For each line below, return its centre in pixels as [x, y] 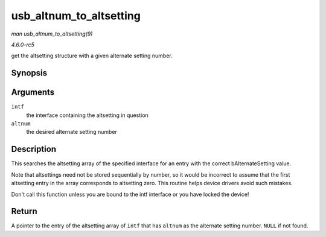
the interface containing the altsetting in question [88, 115]
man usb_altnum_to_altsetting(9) [52, 34]
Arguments [33, 93]
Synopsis [29, 73]
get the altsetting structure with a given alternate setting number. [92, 56]
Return [24, 211]
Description [34, 149]
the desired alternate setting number [72, 132]
